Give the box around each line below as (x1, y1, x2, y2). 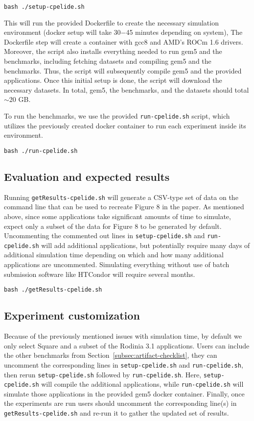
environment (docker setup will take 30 (4, 27, 121, 37)
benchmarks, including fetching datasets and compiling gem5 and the (4, 56, 211, 66)
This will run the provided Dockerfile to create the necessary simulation (4, 17, 219, 27)
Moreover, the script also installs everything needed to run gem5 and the (4, 46, 222, 56)
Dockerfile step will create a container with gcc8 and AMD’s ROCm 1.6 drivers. (4, 36, 243, 47)
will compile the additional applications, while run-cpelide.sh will (41, 379, 244, 389)
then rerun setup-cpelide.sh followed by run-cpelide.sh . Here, (4, 369, 202, 379)
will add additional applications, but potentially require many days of (41, 240, 250, 250)
